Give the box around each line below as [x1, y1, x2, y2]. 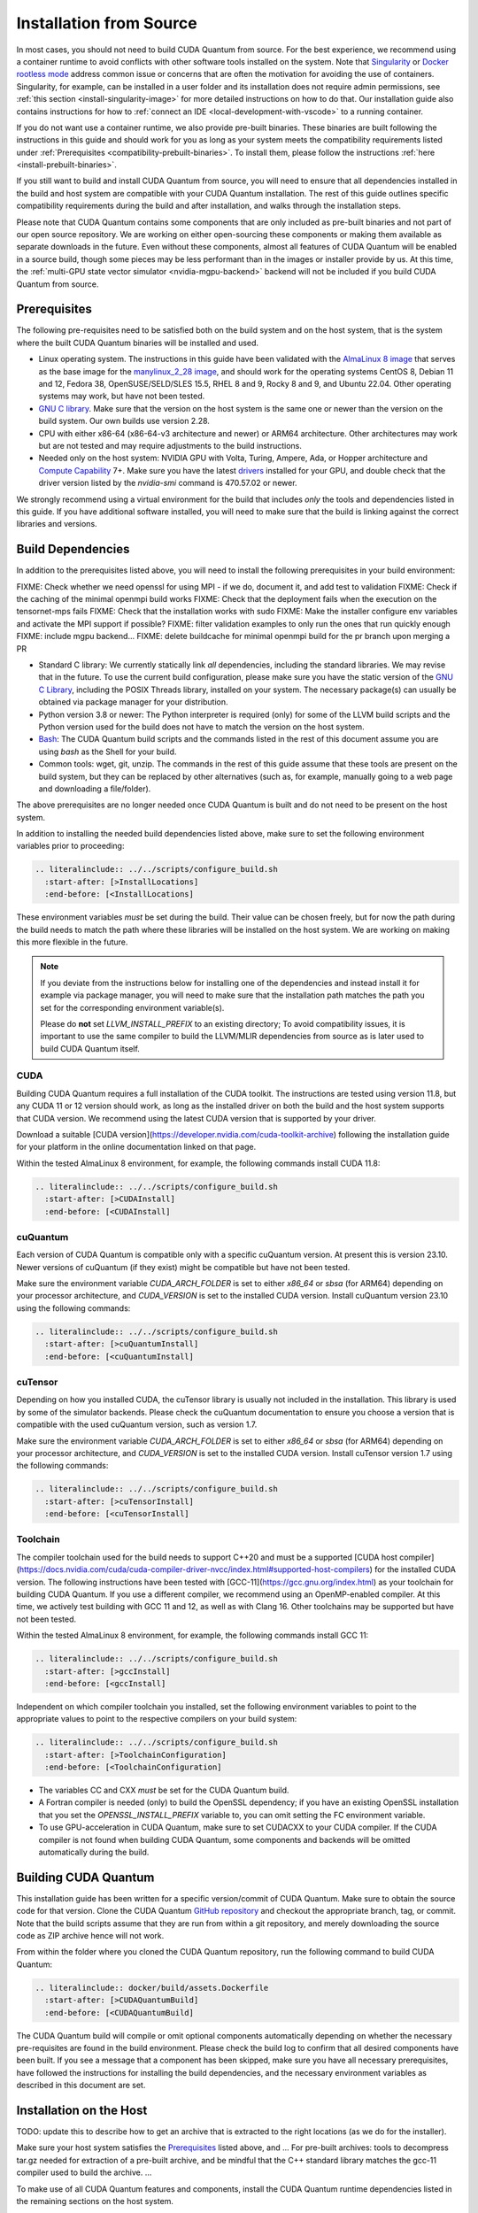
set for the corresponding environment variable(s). [40, 1002, 225, 1013]
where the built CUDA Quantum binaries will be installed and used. [16, 337, 259, 348]
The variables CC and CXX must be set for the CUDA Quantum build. [38, 1785, 289, 1796]
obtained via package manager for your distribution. [38, 697, 228, 707]
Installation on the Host [16, 2103, 148, 2117]
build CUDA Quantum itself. [40, 1043, 141, 1053]
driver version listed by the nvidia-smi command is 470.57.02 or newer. [38, 478, 297, 489]
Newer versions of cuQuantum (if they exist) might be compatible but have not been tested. [16, 1261, 351, 1272]
